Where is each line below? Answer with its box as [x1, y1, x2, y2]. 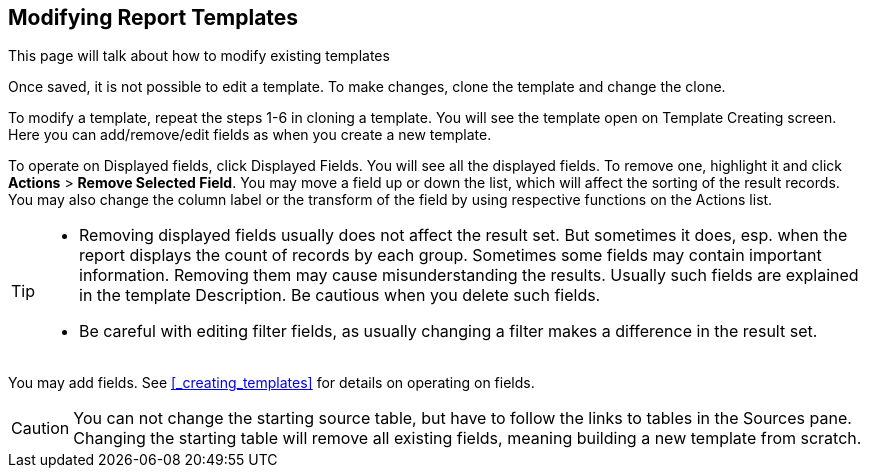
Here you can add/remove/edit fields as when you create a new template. [8, 126, 492, 144]
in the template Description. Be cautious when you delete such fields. [79, 285, 601, 306]
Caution [11, 418, 70, 439]
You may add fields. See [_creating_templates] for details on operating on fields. [8, 374, 535, 392]
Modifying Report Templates [8, 5, 299, 30]
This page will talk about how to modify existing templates [8, 47, 390, 65]
